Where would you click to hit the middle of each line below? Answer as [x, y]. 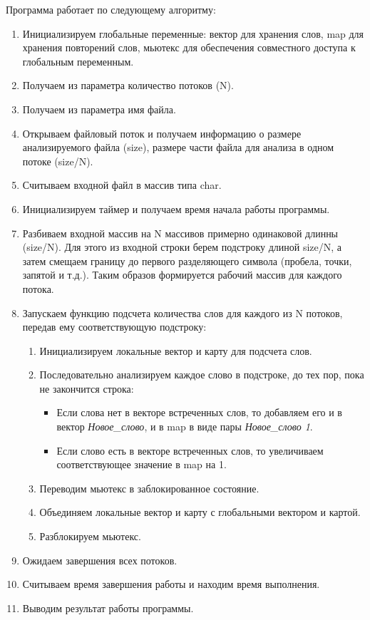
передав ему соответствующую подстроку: [114, 327]
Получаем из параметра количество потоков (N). [128, 85]
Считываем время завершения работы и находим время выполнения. [171, 584]
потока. [38, 288]
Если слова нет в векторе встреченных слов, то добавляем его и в [199, 412]
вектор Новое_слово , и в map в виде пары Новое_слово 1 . [185, 427]
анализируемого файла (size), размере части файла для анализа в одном [178, 147]
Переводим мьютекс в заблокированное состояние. [149, 488]
